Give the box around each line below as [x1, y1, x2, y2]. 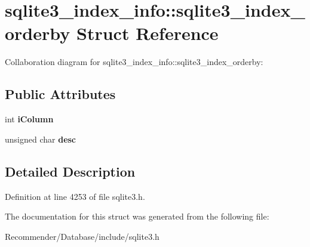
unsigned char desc [5, 132, 76, 145]
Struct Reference [76, 21, 219, 45]
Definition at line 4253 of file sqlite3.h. [5, 190, 145, 202]
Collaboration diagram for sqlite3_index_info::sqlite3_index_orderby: [5, 55, 263, 68]
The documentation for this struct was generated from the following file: [5, 210, 269, 223]
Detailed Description [5, 162, 136, 180]
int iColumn [5, 113, 54, 125]
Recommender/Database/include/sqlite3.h [5, 230, 159, 242]
